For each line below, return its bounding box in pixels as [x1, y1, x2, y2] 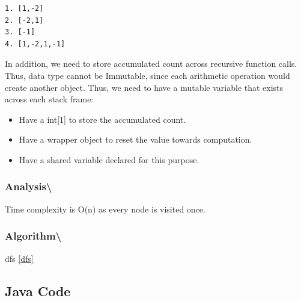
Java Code [5, 281, 71, 300]
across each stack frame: [5, 93, 94, 105]
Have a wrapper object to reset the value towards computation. [19, 133, 252, 146]
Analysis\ [5, 179, 52, 194]
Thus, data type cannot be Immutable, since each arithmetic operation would [5, 69, 290, 81]
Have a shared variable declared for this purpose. [19, 153, 199, 166]
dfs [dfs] [5, 252, 34, 264]
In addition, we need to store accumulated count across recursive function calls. [5, 57, 297, 70]
